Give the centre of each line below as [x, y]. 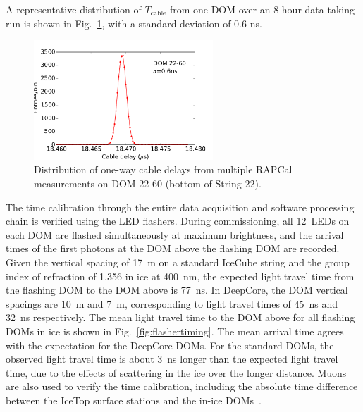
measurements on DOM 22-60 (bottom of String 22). [148, 183]
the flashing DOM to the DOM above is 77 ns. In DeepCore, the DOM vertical [177, 290]
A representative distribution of [74, 9]
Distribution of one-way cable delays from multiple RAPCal [163, 169]
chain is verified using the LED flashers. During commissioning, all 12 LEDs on [178, 221]
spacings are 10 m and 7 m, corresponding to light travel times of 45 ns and [172, 303]
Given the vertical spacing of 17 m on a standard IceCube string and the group [178, 262]
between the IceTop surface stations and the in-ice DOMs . [134, 400]
